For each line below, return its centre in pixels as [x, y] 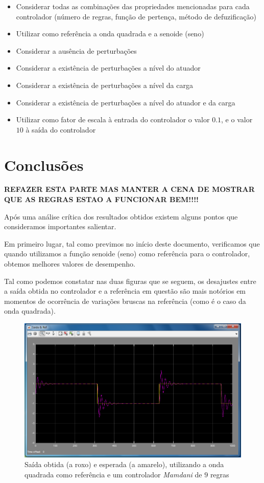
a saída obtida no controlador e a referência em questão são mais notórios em [125, 291]
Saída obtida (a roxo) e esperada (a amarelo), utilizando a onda [124, 464]
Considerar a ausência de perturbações [76, 50]
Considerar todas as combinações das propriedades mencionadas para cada [133, 6]
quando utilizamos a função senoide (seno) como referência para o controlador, [127, 254]
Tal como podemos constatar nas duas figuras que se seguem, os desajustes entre [130, 281]
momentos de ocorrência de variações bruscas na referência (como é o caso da [125, 301]
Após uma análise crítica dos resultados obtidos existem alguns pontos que [121, 216]
